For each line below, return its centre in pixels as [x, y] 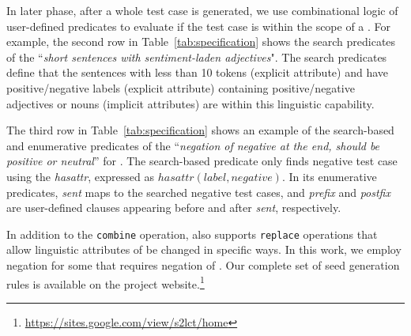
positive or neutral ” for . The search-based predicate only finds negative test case [202, 161]
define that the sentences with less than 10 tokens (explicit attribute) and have [198, 72]
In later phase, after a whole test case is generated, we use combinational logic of [202, 10]
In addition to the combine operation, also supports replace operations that [192, 234]
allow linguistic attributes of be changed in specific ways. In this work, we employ [204, 249]
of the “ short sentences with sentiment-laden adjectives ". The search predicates [197, 57]
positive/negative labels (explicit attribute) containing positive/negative [181, 87]
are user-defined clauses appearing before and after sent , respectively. [174, 208]
